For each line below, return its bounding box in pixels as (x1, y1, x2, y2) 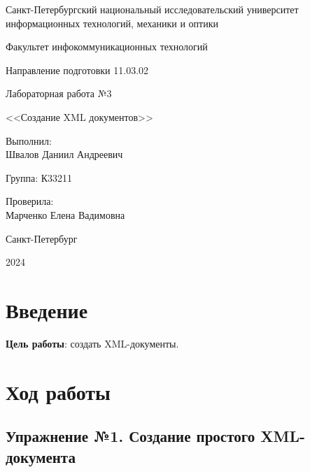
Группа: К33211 (6, 170, 73, 185)
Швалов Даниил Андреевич (6, 147, 123, 162)
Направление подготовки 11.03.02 (6, 62, 149, 77)
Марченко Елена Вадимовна (6, 207, 125, 222)
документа (6, 445, 76, 467)
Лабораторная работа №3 (6, 86, 112, 101)
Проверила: (6, 194, 54, 208)
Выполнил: (6, 133, 52, 148)
